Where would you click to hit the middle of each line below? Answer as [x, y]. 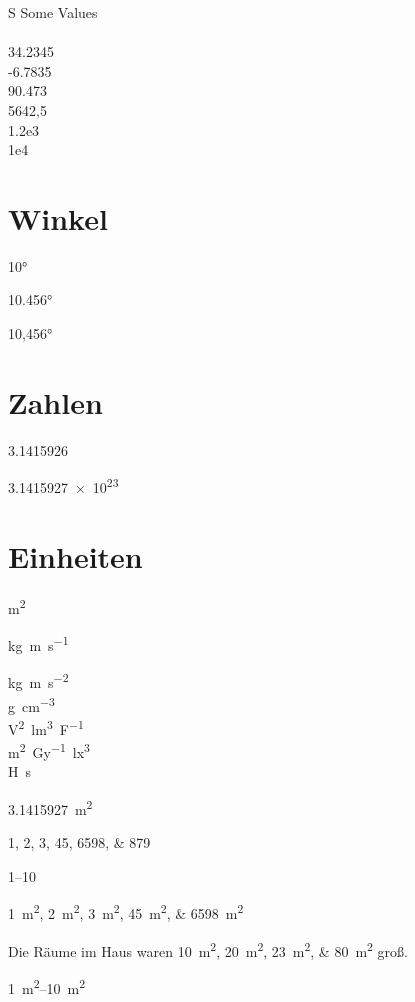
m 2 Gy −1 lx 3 [49, 750]
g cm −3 [31, 704]
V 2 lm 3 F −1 [46, 727]
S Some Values [53, 12]
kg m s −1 [38, 643]
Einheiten [75, 555]
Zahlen [55, 401]
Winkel [58, 217]
